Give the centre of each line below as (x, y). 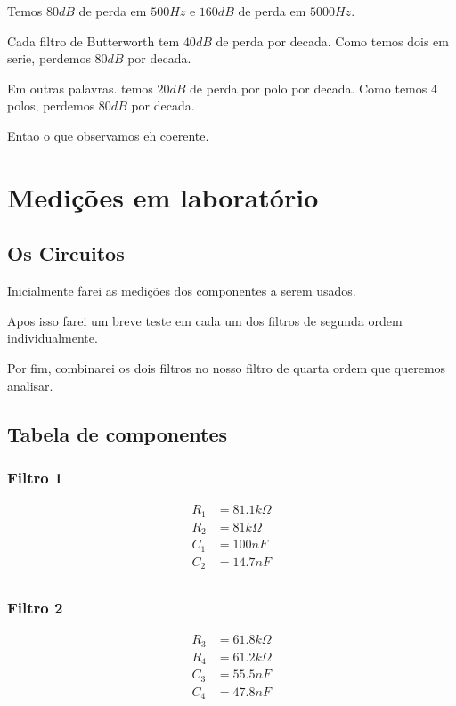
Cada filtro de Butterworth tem (94, 41)
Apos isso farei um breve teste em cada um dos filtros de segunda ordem (205, 320)
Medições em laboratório (163, 196)
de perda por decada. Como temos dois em (332, 41)
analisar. (30, 385)
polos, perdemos (51, 105)
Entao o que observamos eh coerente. (108, 135)
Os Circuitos (66, 253)
